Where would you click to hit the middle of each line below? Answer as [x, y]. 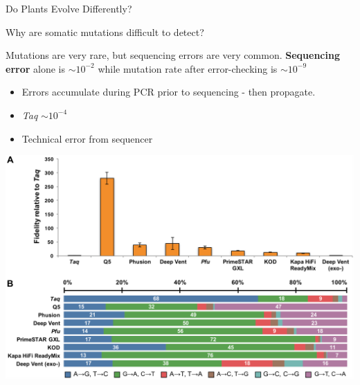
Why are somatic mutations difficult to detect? [105, 32]
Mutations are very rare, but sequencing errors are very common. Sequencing [173, 55]
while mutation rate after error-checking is [188, 68]
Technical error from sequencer [87, 138]
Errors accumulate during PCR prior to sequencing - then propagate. [169, 92]
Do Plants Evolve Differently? [69, 8]
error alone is [35, 68]
